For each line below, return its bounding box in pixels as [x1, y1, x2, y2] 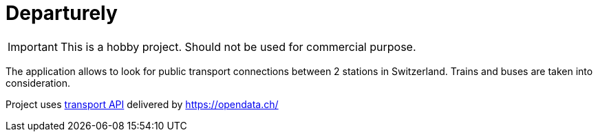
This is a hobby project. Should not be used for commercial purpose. [60, 39, 416, 54]
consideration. [6, 76, 70, 89]
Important [8, 39, 58, 54]
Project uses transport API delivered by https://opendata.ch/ [6, 98, 279, 110]
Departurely [6, 1, 118, 25]
